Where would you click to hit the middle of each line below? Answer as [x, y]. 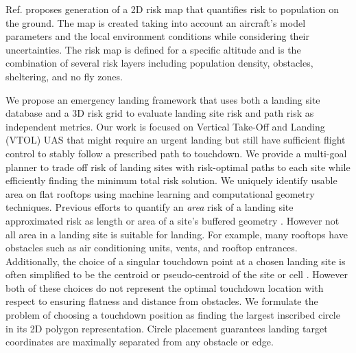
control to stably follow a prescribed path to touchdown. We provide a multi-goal [176, 153]
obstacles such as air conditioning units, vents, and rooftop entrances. [152, 248]
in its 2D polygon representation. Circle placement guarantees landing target [167, 328]
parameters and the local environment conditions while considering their [158, 36]
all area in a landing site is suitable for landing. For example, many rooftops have [177, 234]
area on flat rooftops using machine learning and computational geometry [160, 193]
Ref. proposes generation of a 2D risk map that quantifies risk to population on [172, 9]
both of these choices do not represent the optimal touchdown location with [165, 287]
